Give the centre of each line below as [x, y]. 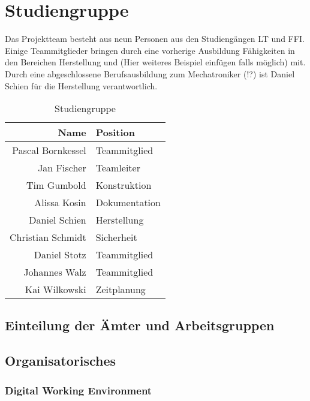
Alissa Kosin [60, 203]
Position [115, 132]
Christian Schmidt [48, 237]
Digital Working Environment [79, 390]
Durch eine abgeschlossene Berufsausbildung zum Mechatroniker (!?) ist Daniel [150, 73]
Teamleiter [118, 168]
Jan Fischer [62, 168]
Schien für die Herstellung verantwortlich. [81, 85]
